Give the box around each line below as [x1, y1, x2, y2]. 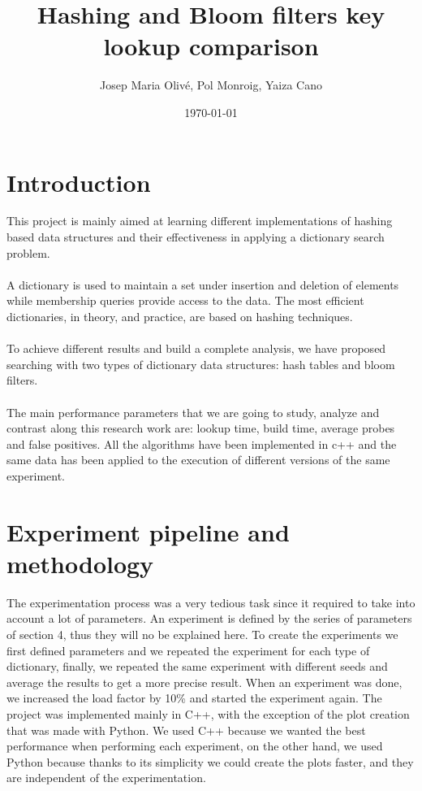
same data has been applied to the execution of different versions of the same [6, 451, 390, 468]
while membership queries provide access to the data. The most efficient [6, 292, 364, 309]
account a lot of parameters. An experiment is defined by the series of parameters [6, 610, 412, 627]
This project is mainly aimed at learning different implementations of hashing [6, 212, 393, 229]
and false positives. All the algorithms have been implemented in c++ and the [6, 435, 397, 452]
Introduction [6, 165, 151, 198]
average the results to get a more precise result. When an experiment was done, [6, 673, 403, 690]
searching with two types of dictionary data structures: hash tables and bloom [6, 355, 395, 372]
